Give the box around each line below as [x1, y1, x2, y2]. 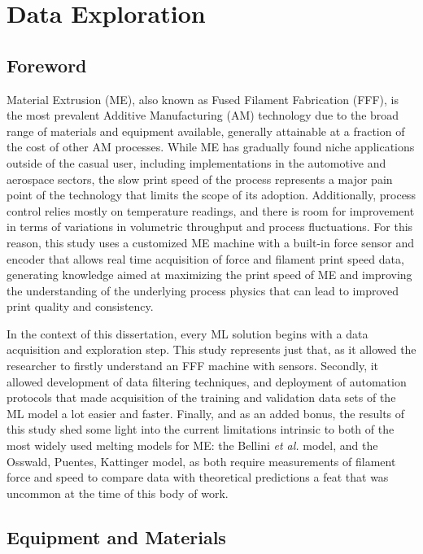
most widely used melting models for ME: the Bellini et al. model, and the [7, 437, 378, 454]
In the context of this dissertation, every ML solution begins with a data [7, 325, 368, 342]
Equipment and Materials [7, 524, 226, 549]
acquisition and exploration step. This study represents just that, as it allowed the [7, 341, 416, 358]
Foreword [7, 52, 87, 77]
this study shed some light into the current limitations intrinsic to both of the [7, 421, 395, 438]
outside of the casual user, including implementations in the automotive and [7, 154, 386, 171]
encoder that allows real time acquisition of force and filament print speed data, [7, 250, 404, 267]
